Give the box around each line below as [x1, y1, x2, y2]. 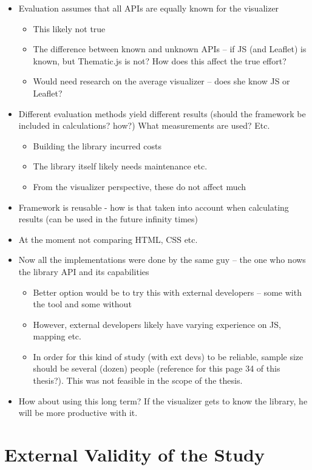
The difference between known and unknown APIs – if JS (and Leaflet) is [33, 43, 307, 55]
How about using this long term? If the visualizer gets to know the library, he [18, 394, 308, 407]
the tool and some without [33, 298, 132, 310]
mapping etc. [33, 330, 81, 342]
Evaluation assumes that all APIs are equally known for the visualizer [18, 2, 279, 14]
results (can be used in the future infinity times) [18, 213, 198, 225]
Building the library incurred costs [33, 139, 161, 152]
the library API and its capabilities [18, 265, 149, 278]
